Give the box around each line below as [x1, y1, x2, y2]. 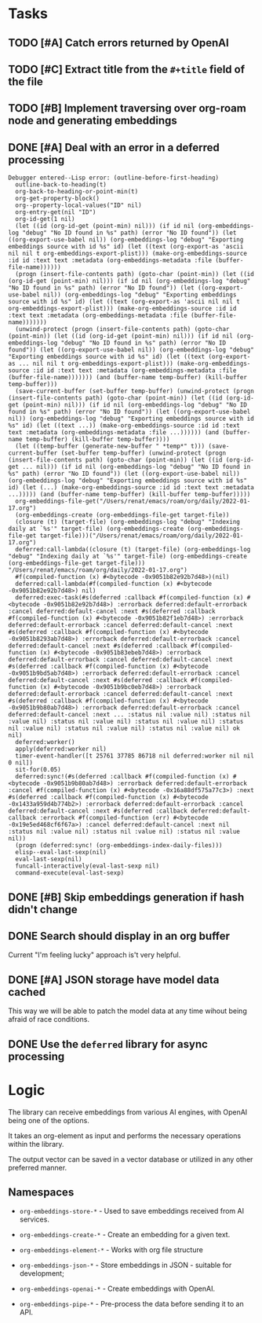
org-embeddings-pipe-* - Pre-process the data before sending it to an [19, 1299, 245, 1309]
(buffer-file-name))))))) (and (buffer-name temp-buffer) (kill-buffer [8, 374, 247, 381]
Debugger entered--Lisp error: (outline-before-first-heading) [8, 174, 220, 182]
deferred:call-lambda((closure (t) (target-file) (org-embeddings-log [15, 546, 251, 554]
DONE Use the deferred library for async [8, 1037, 208, 1051]
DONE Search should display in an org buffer [8, 929, 230, 942]
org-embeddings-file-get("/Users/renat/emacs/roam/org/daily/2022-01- [15, 497, 251, 506]
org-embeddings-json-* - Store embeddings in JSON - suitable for [19, 1260, 232, 1270]
